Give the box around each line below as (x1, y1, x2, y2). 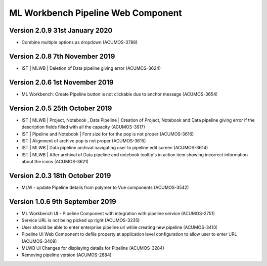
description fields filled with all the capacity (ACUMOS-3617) (21, 124, 145, 130)
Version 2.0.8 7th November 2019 (9, 52, 115, 60)
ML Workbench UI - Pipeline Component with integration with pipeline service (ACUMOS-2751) (21, 210, 215, 216)
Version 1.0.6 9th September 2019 (9, 197, 116, 206)
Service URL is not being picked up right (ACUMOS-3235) (21, 218, 140, 223)
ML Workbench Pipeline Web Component (9, 7, 182, 18)
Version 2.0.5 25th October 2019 (9, 104, 112, 112)
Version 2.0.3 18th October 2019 (9, 171, 111, 180)
